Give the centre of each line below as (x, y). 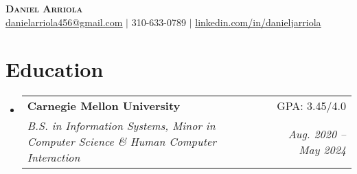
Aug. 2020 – (317, 133)
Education (55, 69)
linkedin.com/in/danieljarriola (258, 22)
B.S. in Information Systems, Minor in (121, 126)
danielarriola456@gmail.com (64, 22)
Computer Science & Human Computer (122, 142)
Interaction (54, 157)
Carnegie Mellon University (104, 106)
